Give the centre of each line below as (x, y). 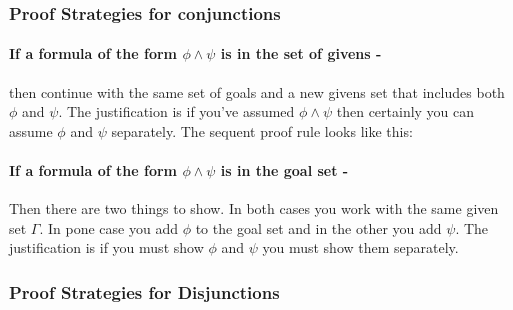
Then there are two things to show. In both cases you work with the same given (254, 208)
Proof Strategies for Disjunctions (144, 291)
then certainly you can (405, 111)
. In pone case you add (108, 227)
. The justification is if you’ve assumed (176, 111)
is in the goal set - (284, 170)
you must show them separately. (360, 247)
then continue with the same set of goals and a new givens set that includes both (257, 91)
